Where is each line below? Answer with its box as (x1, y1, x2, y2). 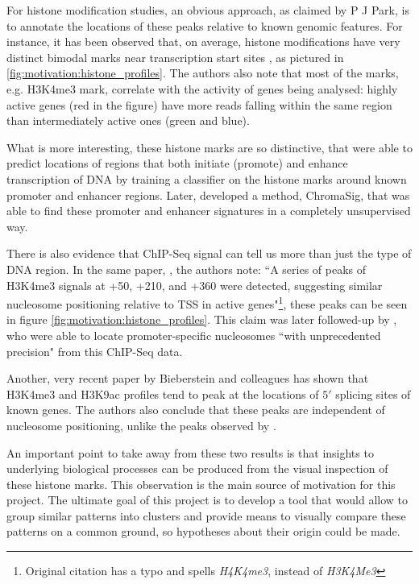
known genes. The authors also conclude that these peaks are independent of (6, 401, 385, 418)
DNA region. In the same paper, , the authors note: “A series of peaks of (6, 260, 366, 277)
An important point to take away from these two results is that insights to (6, 444, 374, 461)
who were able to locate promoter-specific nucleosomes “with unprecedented (6, 326, 381, 343)
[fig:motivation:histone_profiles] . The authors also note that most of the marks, (6, 64, 399, 81)
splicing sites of (335, 385, 411, 402)
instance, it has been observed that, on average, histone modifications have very (6, 33, 400, 50)
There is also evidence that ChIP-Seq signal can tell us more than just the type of (6, 245, 412, 262)
